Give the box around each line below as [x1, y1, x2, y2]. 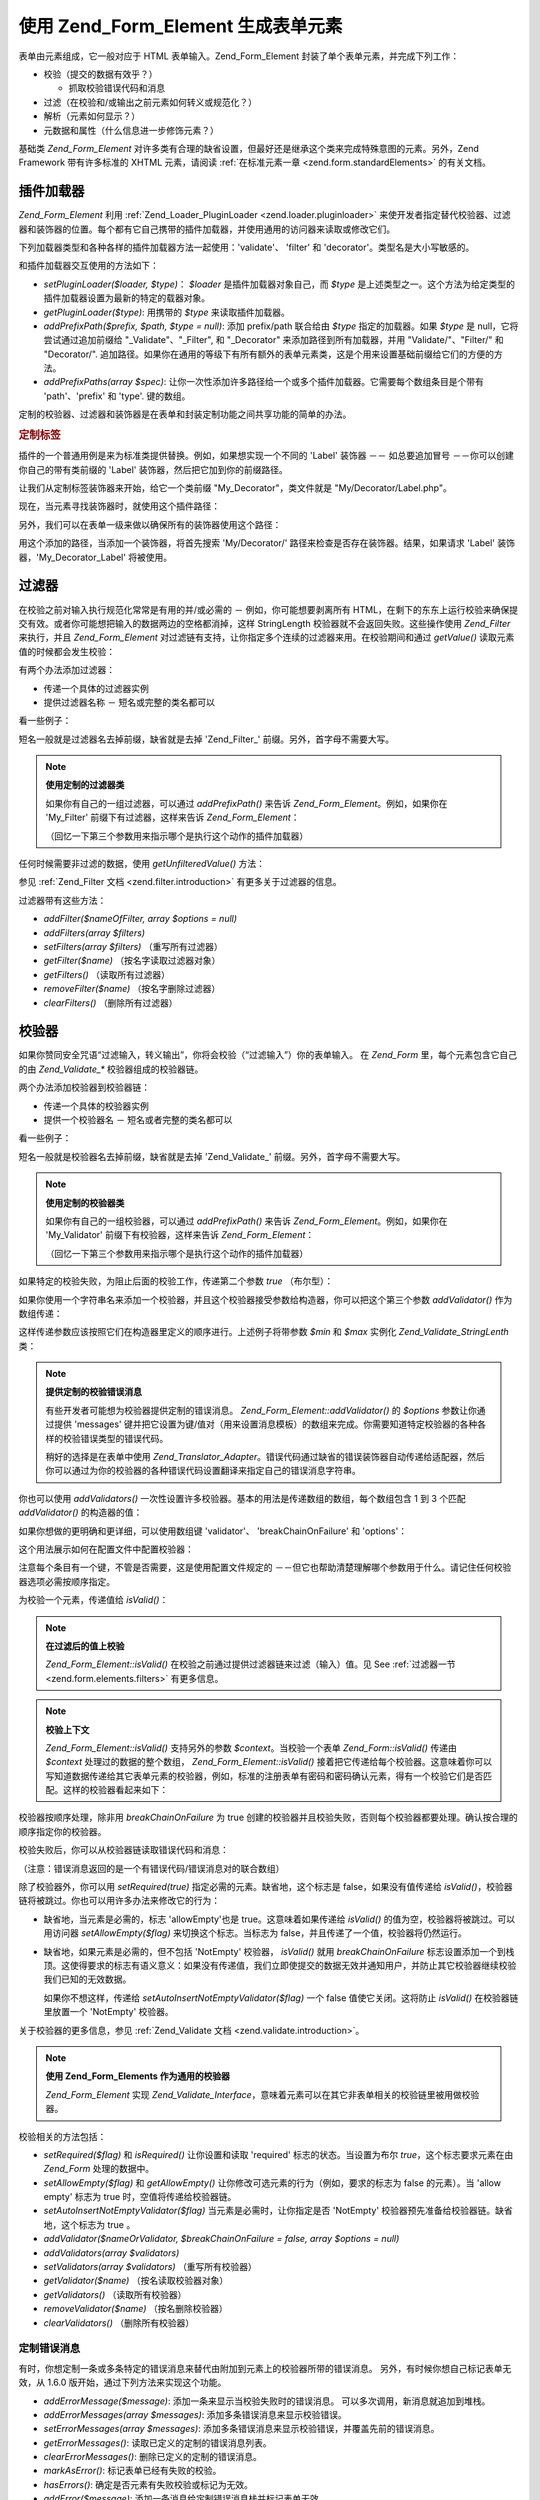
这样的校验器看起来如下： [62, 1784, 169, 1796]
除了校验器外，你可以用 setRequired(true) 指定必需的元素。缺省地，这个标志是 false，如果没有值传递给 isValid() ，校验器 [18, 1881, 513, 1893]
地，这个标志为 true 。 [43, 2218, 136, 2230]
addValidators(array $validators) [43, 2246, 180, 2259]
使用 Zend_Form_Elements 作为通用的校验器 [45, 2070, 230, 2082]
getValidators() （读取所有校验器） [43, 2288, 187, 2300]
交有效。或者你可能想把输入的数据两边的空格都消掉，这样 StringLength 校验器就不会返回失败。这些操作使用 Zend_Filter [18, 617, 511, 629]
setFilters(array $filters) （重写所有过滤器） [43, 940, 224, 952]
